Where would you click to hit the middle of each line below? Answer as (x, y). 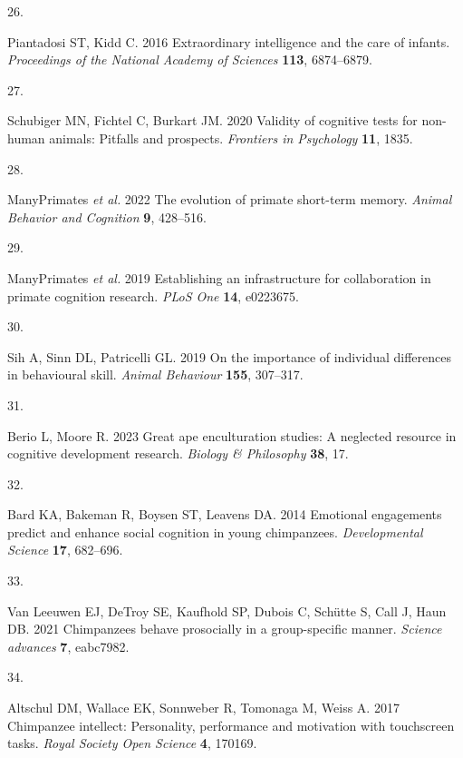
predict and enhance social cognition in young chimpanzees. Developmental (215, 532)
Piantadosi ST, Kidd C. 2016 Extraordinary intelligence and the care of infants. (229, 41)
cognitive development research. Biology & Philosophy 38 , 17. (178, 453)
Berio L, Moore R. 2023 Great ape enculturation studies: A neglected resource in (232, 435)
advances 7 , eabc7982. (68, 646)
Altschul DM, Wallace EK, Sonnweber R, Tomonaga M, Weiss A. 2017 (203, 708)
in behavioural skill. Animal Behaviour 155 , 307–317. (155, 374)
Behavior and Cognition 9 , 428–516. (107, 217)
